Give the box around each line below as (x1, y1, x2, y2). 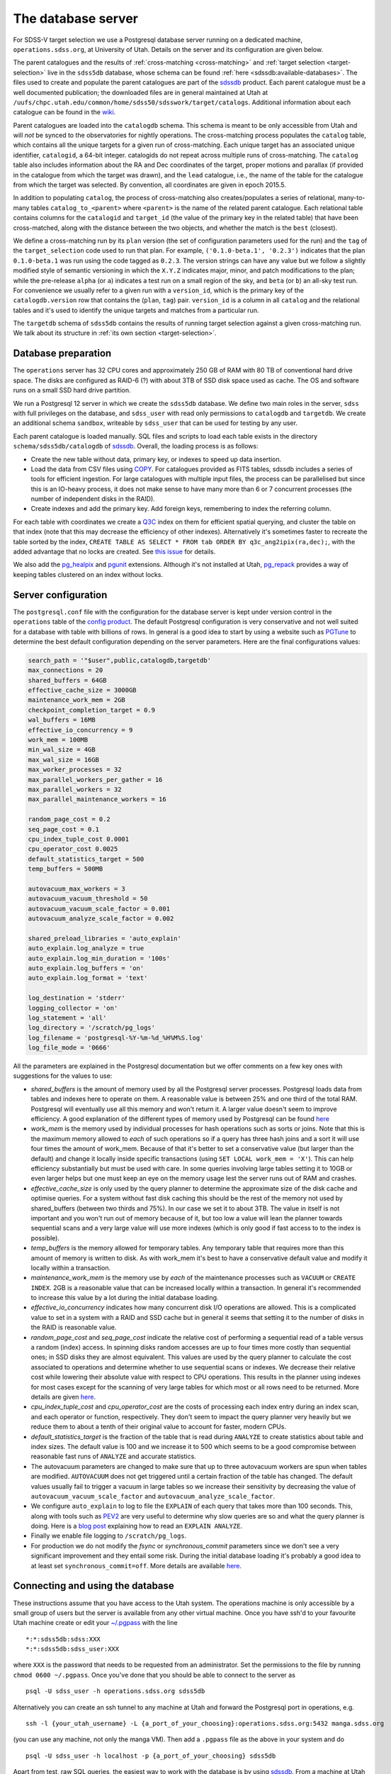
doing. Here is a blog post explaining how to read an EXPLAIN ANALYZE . (30, 1522, 243, 1531)
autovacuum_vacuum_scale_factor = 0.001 (28, 905, 170, 913)
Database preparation (13, 348, 112, 360)
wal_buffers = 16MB (28, 716, 96, 724)
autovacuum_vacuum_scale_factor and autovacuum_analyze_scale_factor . (30, 1492, 276, 1500)
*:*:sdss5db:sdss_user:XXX (25, 1645, 120, 1653)
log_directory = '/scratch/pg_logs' (28, 1024, 156, 1032)
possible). (30, 1233, 60, 1242)
